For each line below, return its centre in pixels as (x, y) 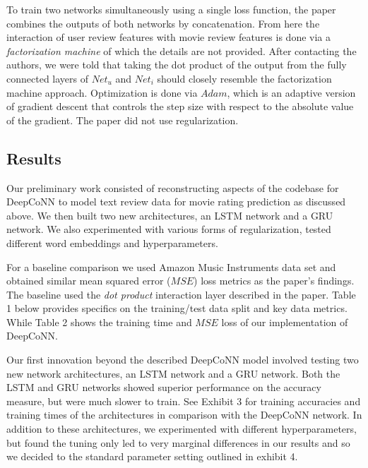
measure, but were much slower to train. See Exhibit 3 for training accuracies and (184, 401)
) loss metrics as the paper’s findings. (274, 281)
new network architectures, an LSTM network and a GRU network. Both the (173, 373)
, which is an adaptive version (291, 92)
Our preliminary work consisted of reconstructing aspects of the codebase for (173, 187)
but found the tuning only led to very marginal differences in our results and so (178, 442)
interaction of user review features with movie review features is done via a (169, 37)
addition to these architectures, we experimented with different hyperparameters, (182, 429)
